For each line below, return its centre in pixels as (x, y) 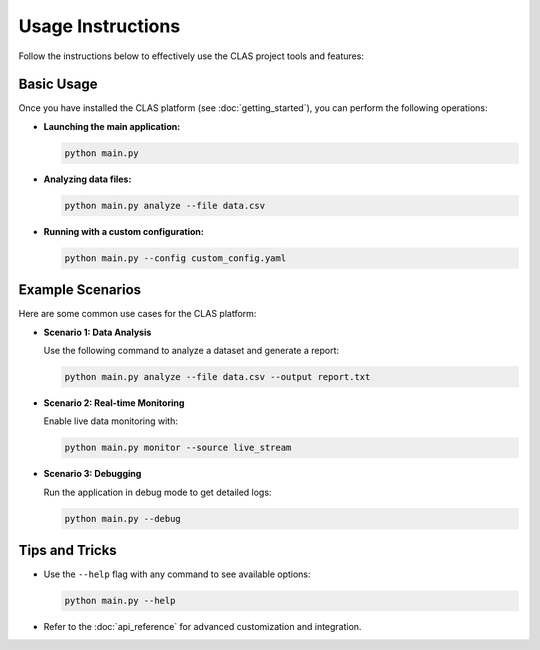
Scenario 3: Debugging (92, 474)
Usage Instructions (99, 26)
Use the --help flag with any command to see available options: (177, 574)
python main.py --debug (123, 518)
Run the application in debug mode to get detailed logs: (157, 492)
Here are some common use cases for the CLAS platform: (137, 314)
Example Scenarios (80, 290)
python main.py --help (120, 601)
